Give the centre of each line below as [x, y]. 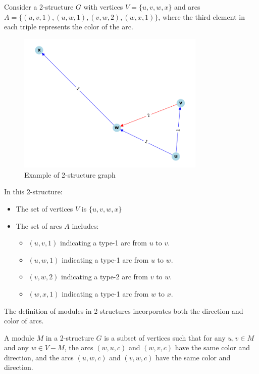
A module [19, 337]
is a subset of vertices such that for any [165, 337]
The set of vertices [44, 208]
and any [17, 347]
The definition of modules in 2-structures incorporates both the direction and [124, 310]
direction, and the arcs [39, 357]
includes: [85, 225]
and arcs [187, 7]
